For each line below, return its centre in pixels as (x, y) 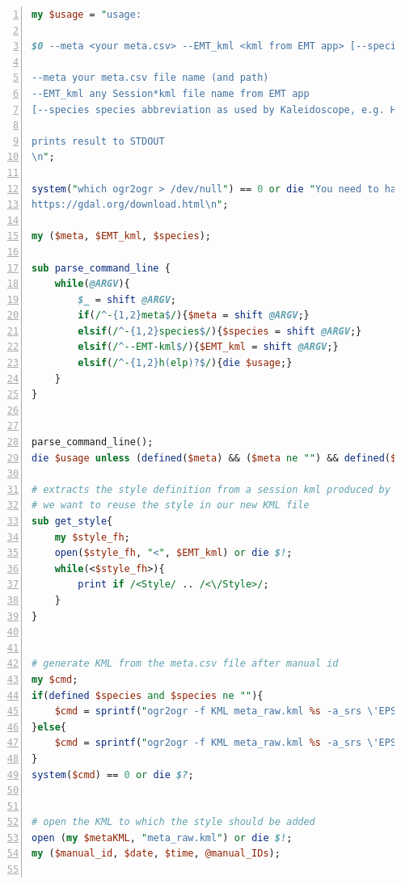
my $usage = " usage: (87, 15)
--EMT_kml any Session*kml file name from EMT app (171, 93)
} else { (49, 727)
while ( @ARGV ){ (92, 284)
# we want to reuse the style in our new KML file (171, 505)
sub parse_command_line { (101, 268)
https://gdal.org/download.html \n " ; (130, 205)
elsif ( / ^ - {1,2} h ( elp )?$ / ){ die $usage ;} (185, 363)
